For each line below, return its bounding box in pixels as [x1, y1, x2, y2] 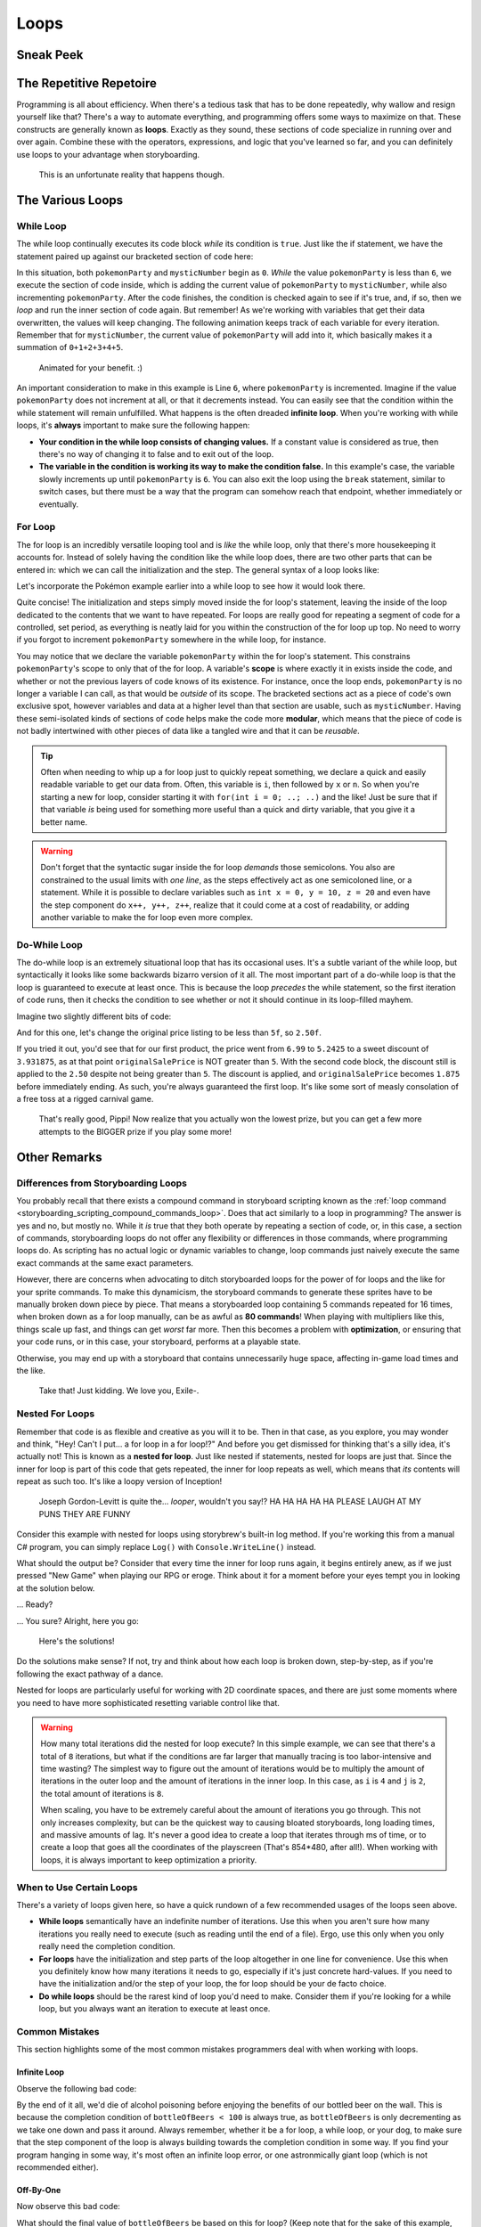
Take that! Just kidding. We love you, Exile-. [38, 1385, 200, 1396]
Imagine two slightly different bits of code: [16, 1011, 172, 1022]
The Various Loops [16, 192, 124, 208]
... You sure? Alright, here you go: [16, 1615, 140, 1626]
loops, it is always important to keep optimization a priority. [40, 1854, 257, 1865]
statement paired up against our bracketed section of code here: [16, 250, 254, 262]
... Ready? [16, 1599, 53, 1610]
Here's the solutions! [38, 1636, 115, 1646]
